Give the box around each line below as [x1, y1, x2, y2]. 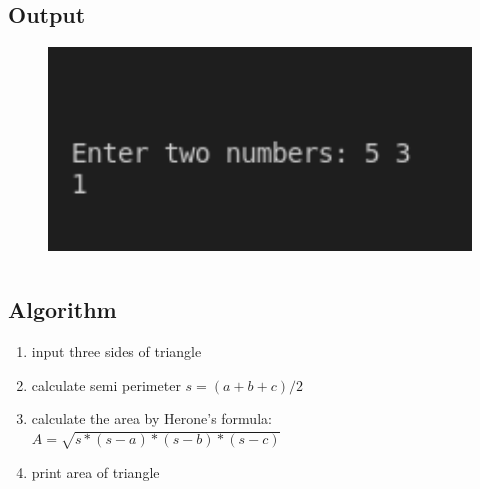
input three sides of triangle [31, 341, 202, 362]
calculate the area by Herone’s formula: [31, 408, 272, 429]
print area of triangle [31, 461, 160, 482]
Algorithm [8, 294, 117, 325]
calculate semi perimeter [31, 374, 181, 395]
